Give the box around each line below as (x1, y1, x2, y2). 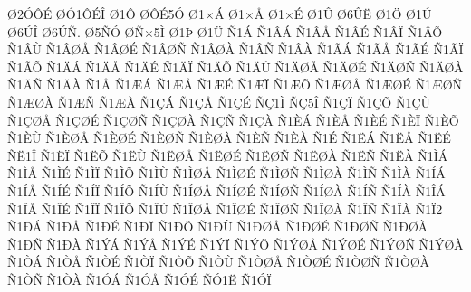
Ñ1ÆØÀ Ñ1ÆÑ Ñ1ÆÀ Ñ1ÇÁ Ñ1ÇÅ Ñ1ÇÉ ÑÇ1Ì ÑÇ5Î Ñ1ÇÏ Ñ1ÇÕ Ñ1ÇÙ (7, 92, 430, 111)
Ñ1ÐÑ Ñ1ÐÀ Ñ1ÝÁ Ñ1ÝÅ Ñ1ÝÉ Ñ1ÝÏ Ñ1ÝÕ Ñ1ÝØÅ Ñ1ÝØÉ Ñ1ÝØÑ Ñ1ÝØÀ (7, 234, 464, 253)
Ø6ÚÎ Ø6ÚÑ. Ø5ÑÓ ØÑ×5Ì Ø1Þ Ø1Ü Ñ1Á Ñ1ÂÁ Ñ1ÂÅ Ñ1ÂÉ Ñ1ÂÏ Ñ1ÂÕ (7, 22, 443, 41)
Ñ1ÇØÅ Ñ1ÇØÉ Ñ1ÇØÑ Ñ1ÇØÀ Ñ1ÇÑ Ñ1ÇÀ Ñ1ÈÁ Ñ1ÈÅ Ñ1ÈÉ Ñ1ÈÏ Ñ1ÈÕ (7, 110, 459, 129)
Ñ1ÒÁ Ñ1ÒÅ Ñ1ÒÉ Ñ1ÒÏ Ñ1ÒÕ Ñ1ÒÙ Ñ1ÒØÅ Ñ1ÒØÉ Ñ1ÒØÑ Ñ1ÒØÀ (7, 252, 429, 271)
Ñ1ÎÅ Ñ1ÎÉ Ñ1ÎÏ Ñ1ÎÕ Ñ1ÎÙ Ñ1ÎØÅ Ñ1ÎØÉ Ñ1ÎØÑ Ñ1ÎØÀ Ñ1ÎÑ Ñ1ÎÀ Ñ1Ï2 (7, 199, 443, 218)
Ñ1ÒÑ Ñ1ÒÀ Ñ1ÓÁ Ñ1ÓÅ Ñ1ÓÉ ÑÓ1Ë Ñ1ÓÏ (7, 269, 272, 288)
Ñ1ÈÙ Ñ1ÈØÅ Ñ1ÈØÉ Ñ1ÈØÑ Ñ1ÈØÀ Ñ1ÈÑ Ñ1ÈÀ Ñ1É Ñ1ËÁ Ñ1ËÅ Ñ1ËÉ (7, 128, 451, 147)
